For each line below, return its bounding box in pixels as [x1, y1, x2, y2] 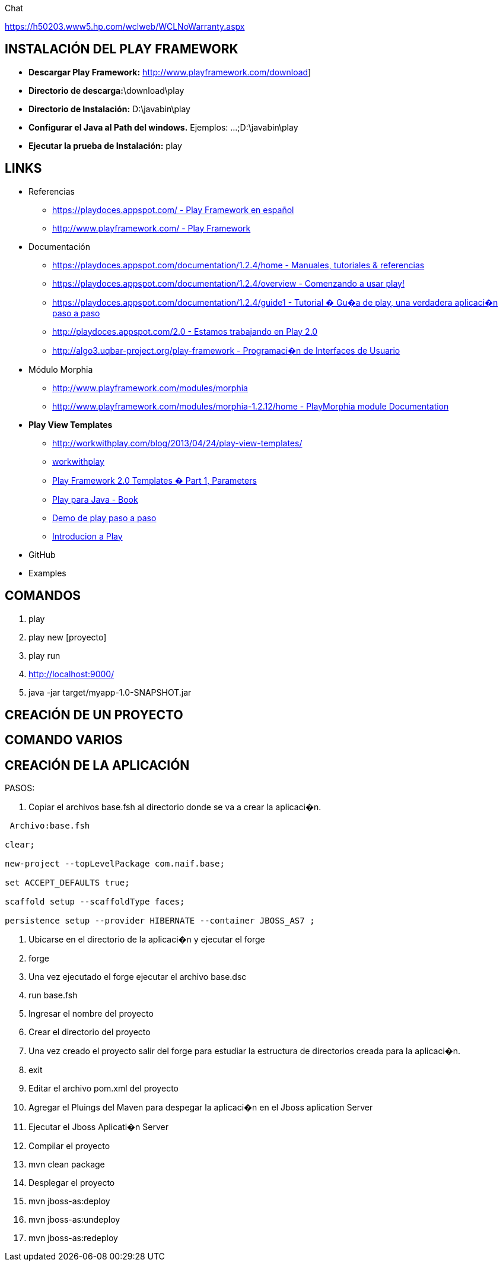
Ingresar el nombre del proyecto [28, 1008, 154, 1019]
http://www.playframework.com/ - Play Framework [52, 223, 251, 233]
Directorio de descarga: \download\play [28, 85, 184, 96]
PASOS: [5, 783, 35, 794]
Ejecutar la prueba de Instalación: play [28, 140, 182, 151]
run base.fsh [28, 990, 78, 1001]
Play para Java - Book [52, 494, 138, 505]
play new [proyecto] [28, 632, 107, 642]
